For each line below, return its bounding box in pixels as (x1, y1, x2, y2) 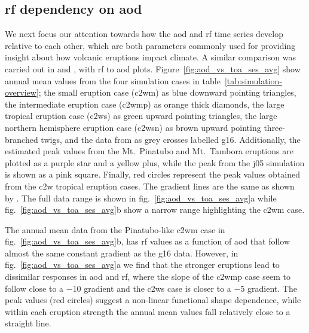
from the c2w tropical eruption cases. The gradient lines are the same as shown (5, 179, 295, 192)
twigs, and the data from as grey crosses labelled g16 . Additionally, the (41, 133, 301, 145)
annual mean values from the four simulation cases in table (5, 74, 221, 87)
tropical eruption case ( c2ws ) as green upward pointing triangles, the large (5, 109, 277, 122)
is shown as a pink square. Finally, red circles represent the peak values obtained (5, 168, 301, 181)
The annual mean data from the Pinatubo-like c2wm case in (5, 223, 225, 236)
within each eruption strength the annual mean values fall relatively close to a (5, 305, 290, 317)
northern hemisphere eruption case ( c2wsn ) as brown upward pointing (5, 121, 261, 133)
